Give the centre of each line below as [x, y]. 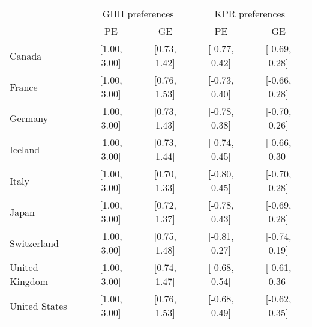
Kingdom [29, 281]
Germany [29, 118]
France [24, 87]
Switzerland [34, 243]
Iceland [25, 149]
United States [38, 305]
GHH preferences [138, 14]
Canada [26, 55]
